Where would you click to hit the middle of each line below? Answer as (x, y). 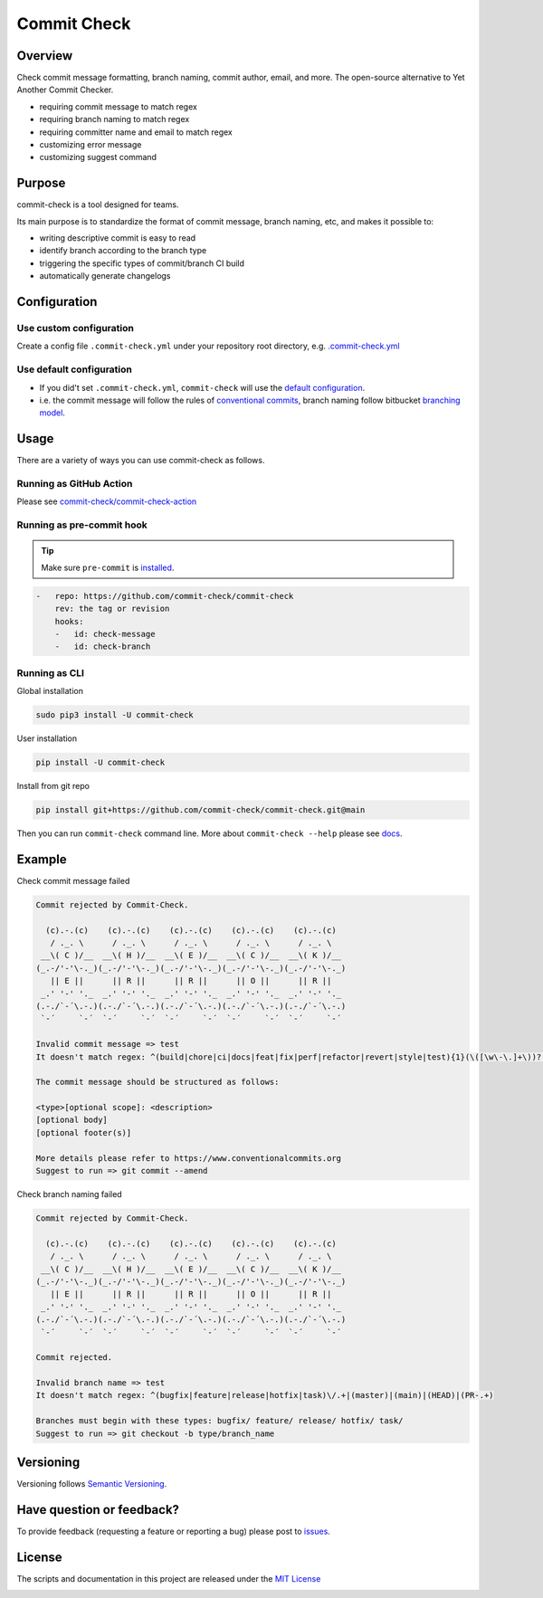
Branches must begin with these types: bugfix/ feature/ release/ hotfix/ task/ (219, 1421)
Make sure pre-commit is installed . (108, 567)
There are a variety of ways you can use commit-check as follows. (141, 461)
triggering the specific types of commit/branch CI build (142, 263)
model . (52, 413)
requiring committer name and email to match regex (136, 132)
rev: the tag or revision (112, 609)
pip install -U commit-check (100, 762)
